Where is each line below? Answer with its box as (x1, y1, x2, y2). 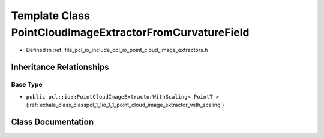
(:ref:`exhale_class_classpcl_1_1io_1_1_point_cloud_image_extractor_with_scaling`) (26, 101, 224, 108)
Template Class (11, 9, 90, 22)
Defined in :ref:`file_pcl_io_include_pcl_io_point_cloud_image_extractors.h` (26, 47, 210, 54)
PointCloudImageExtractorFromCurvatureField (11, 26, 250, 39)
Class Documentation (11, 116, 94, 127)
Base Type (11, 81, 43, 89)
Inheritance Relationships (11, 62, 109, 72)
